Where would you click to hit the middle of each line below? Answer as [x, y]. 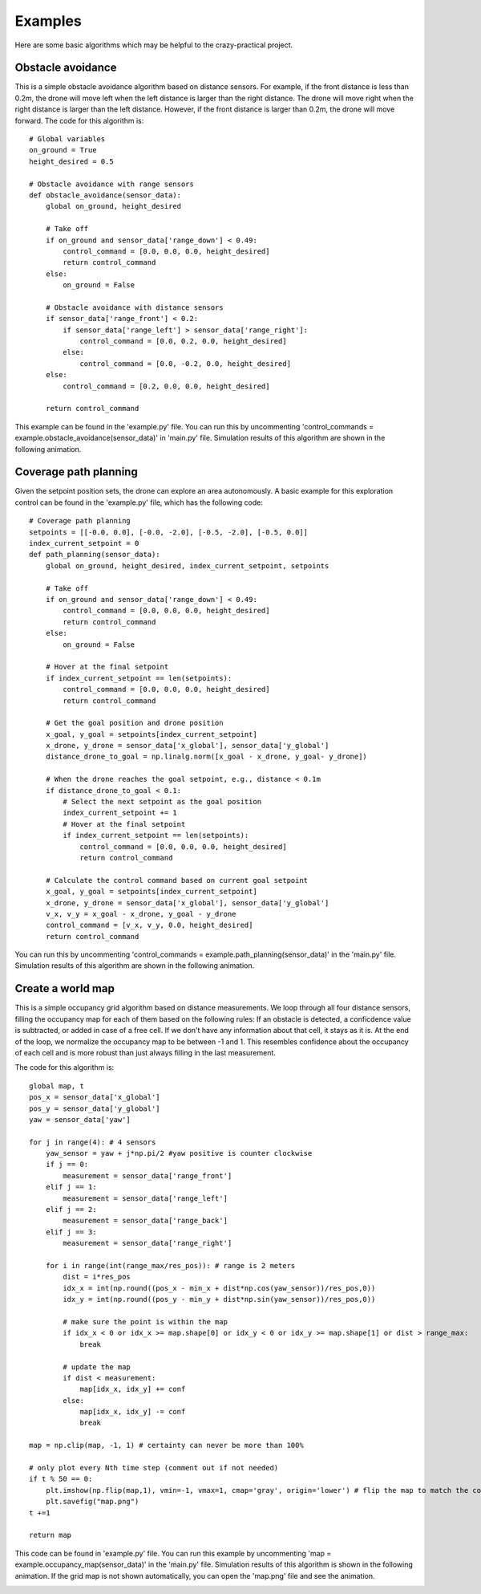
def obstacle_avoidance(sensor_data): [105, 195]
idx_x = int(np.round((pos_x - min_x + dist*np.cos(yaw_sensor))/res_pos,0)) [219, 1288]
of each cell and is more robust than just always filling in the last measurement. [146, 1052]
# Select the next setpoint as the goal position [162, 802]
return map [51, 1535]
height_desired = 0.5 [71, 161]
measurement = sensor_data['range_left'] [146, 1198]
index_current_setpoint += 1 [120, 813]
